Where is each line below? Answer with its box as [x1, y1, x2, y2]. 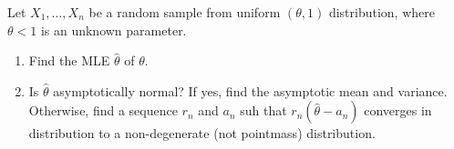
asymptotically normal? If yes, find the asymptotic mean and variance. [53, 81, 448, 100]
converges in [364, 101, 432, 120]
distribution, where [328, 3, 435, 21]
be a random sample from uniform [88, 3, 281, 21]
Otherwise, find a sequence [28, 101, 178, 120]
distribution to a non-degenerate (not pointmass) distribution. [28, 124, 376, 143]
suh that [240, 101, 287, 120]
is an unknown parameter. [40, 20, 187, 39]
